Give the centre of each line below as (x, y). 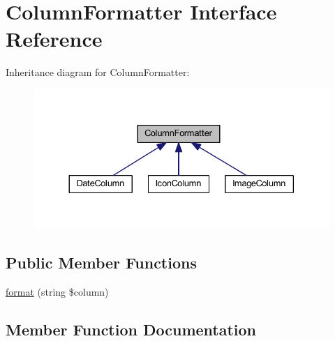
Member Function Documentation (131, 329)
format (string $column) (57, 291)
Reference (54, 39)
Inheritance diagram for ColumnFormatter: (98, 72)
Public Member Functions (101, 263)
